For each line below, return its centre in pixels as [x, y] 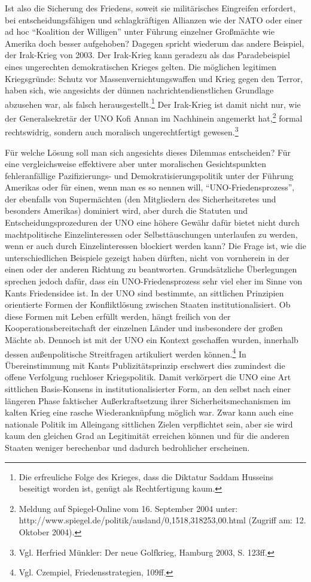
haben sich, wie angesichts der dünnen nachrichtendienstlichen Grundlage [139, 90]
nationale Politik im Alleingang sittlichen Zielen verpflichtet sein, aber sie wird [149, 424]
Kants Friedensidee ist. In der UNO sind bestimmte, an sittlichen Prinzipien [144, 292]
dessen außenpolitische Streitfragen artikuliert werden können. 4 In [126, 353]
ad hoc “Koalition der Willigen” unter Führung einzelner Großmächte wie [140, 31]
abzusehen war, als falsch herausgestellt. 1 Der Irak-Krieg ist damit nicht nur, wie [153, 103]
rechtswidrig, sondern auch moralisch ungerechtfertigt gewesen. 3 [122, 131]
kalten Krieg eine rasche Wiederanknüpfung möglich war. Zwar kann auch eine [149, 412]
